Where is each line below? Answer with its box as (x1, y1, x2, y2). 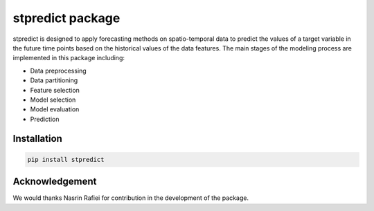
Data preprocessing (30, 66, 87, 75)
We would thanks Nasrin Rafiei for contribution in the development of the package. (12, 194, 249, 202)
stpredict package (12, 10, 121, 26)
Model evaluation (30, 105, 80, 113)
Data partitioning (30, 76, 78, 84)
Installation (12, 133, 62, 145)
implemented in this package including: (12, 54, 125, 62)
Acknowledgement (12, 176, 97, 187)
